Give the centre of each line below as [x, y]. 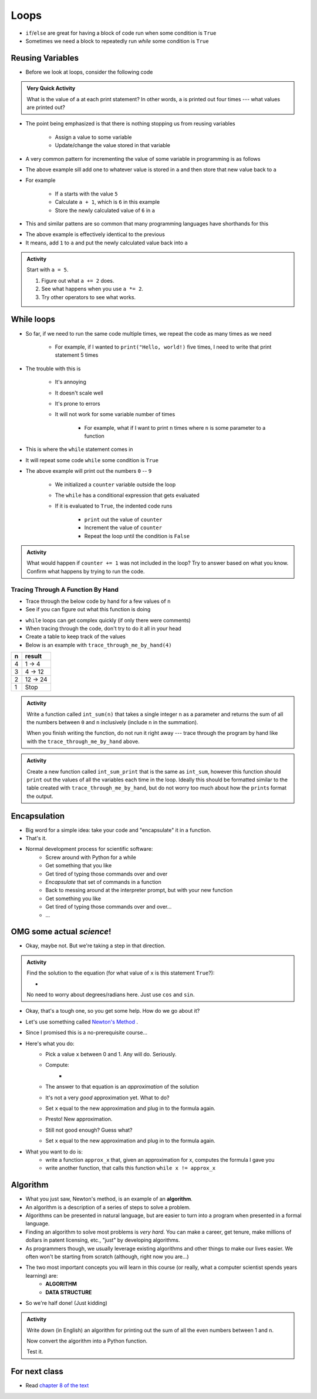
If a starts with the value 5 [86, 194]
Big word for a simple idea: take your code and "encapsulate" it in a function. [118, 830]
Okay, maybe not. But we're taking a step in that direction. [95, 946]
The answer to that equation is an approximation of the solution [122, 1087]
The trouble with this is [53, 369]
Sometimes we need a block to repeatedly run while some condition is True [117, 41]
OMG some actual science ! [61, 932]
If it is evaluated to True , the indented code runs [114, 506]
